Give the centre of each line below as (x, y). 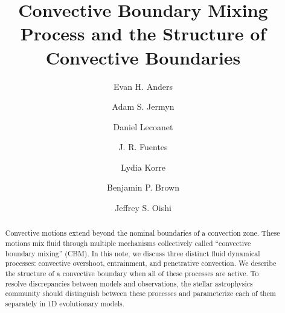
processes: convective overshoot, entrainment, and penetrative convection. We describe (141, 263)
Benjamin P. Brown (143, 187)
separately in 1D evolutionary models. (65, 304)
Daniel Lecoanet (143, 126)
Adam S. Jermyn (143, 106)
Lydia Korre (143, 167)
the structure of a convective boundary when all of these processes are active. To (132, 273)
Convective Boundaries (143, 57)
